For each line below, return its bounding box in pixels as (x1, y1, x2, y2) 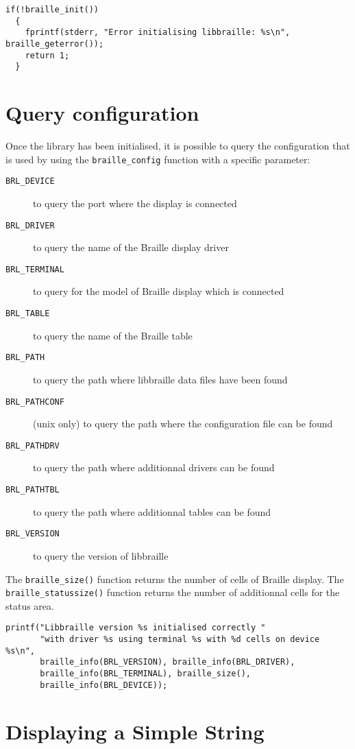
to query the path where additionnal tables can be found (33, 504, 271, 519)
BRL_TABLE (5, 309, 50, 319)
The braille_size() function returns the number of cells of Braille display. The (5, 571, 344, 586)
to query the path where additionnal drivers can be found (33, 460, 275, 475)
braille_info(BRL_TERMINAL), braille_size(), (40, 669, 251, 679)
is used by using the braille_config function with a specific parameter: (5, 152, 310, 166)
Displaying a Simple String (5, 717, 265, 745)
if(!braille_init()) (5, 5, 99, 14)
